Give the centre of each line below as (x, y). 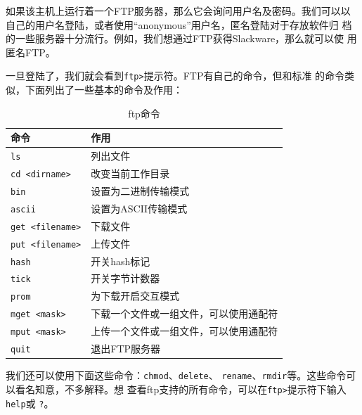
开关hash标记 (121, 261)
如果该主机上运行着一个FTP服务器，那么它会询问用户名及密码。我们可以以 (178, 11)
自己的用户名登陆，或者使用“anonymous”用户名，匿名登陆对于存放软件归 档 (179, 24)
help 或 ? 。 (30, 403)
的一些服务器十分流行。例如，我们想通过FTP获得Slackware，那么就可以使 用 (181, 38)
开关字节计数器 (125, 278)
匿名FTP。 (31, 52)
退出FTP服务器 (126, 349)
